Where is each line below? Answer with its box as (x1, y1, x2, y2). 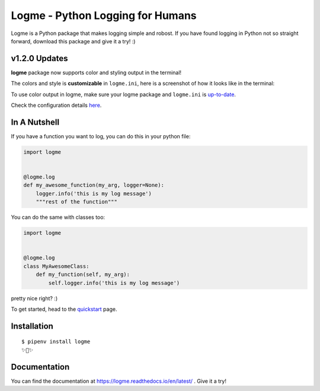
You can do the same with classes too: (11, 214, 105, 221)
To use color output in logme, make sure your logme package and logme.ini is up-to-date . (11, 91, 236, 98)
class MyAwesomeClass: (23, 263, 89, 269)
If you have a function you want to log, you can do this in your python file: (11, 132, 191, 139)
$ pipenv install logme (21, 338, 91, 345)
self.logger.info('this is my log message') (48, 279, 180, 286)
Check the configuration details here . (11, 101, 102, 109)
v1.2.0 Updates (11, 53, 68, 63)
